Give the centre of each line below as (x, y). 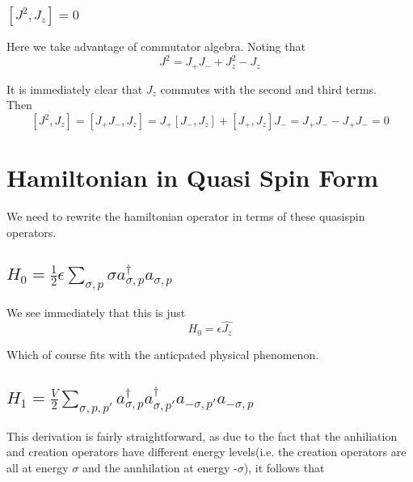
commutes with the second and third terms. (269, 89)
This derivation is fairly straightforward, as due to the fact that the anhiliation (202, 435)
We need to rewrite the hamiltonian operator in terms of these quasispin (186, 216)
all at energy (38, 467)
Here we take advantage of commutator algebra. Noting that (156, 47)
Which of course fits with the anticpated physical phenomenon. (163, 354)
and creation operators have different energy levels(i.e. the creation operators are (206, 452)
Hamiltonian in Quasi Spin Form (193, 178)
